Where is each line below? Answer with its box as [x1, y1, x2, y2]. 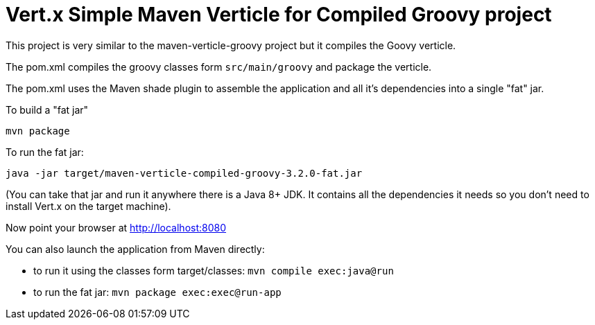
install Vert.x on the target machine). [6, 200, 171, 212]
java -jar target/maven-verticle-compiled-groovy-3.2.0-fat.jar [6, 167, 363, 179]
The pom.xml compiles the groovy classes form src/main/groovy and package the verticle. [6, 60, 432, 73]
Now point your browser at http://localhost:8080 [6, 221, 227, 234]
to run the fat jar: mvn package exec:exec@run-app [33, 286, 282, 298]
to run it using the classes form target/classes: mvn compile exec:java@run [33, 264, 394, 276]
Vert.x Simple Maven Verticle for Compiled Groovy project [6, 3, 552, 26]
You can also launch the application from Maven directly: [6, 243, 265, 255]
